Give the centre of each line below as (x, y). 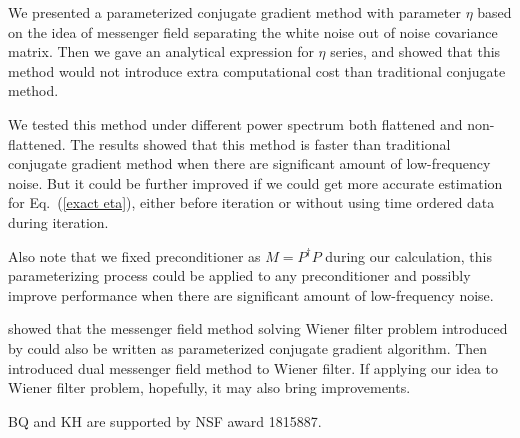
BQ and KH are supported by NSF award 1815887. (165, 420)
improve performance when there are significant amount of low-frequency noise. (251, 294)
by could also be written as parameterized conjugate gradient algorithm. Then (248, 347)
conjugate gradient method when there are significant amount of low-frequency (249, 163)
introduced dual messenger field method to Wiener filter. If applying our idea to (253, 367)
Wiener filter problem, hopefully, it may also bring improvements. (209, 387)
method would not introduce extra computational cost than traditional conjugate (257, 70)
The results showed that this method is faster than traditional (260, 143)
